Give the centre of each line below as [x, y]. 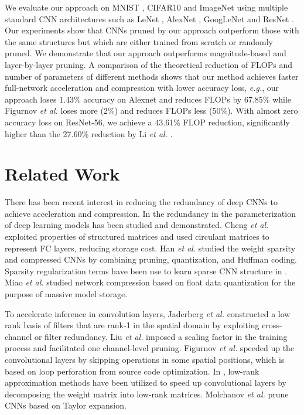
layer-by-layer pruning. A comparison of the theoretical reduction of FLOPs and [149, 64]
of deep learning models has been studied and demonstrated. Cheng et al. [137, 225]
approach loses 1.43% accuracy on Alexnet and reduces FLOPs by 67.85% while [148, 99]
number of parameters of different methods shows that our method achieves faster [152, 76]
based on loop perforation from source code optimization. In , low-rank [132, 371]
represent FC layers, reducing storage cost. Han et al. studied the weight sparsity [150, 248]
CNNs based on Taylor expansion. [66, 405]
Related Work [62, 174]
